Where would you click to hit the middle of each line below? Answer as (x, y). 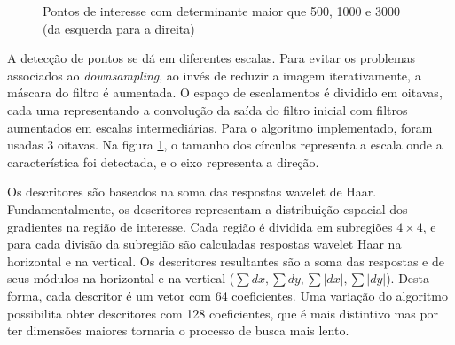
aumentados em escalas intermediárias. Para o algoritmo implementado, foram (220, 127)
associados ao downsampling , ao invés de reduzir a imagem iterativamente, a (214, 75)
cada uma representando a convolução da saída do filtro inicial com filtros (208, 109)
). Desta (408, 278)
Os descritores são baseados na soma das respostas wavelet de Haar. (192, 192)
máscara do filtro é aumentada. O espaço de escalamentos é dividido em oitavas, (225, 92)
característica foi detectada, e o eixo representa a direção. (163, 161)
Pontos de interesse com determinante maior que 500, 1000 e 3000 (221, 11)
